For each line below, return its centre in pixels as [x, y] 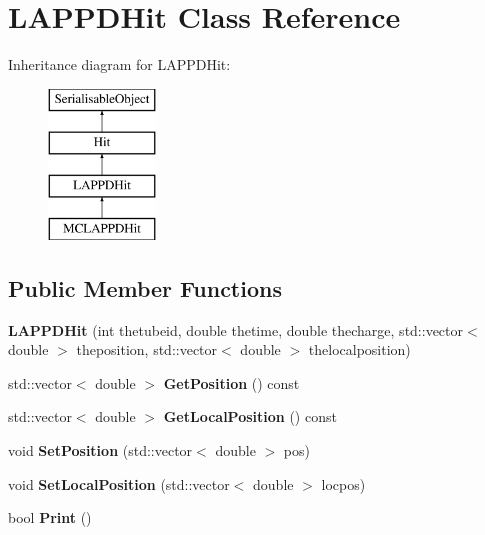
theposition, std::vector [147, 349]
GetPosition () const [231, 382]
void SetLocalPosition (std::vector [119, 483]
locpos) [343, 483]
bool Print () [50, 517]
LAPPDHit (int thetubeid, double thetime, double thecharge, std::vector [236, 329]
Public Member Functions [145, 287]
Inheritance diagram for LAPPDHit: [119, 64]
